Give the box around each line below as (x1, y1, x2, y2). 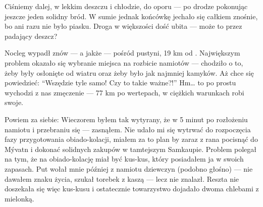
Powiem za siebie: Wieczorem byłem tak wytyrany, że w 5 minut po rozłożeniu (5, 114, 248, 124)
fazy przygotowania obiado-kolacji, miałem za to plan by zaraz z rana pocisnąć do (5, 134, 258, 144)
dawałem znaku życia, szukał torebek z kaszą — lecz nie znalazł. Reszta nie (5, 173, 239, 184)
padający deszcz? (5, 30, 58, 41)
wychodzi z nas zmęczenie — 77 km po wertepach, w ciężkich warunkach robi (5, 87, 244, 97)
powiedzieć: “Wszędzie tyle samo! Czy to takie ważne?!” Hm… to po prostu (5, 77, 236, 88)
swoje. (5, 97, 24, 108)
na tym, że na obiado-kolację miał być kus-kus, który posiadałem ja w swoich (5, 153, 244, 164)
